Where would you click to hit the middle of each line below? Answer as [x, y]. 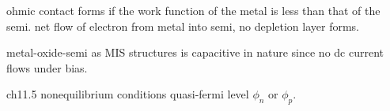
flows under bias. [47, 67]
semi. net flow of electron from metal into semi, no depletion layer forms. [183, 26]
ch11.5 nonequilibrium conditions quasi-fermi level [128, 94]
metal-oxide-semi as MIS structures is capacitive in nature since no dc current [195, 52]
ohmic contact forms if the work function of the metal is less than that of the [193, 10]
